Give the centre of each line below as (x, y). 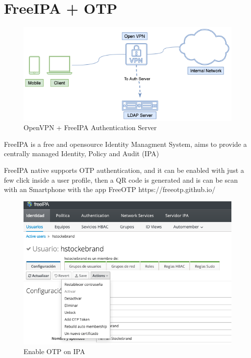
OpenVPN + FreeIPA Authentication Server (90, 127)
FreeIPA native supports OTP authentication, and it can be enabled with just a (124, 170)
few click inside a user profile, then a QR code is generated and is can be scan (121, 179)
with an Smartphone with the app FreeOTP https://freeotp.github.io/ (110, 189)
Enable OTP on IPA (54, 351)
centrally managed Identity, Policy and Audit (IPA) (82, 153)
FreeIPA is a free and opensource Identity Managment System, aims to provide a (125, 144)
